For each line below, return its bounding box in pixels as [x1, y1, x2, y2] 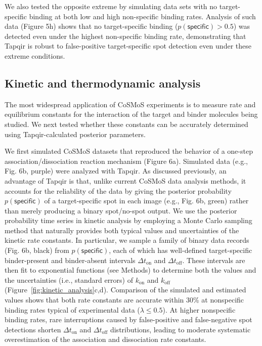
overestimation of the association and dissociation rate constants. [5, 334, 206, 344]
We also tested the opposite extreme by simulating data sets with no [5, 1, 217, 11]
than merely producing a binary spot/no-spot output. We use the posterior [5, 205, 237, 215]
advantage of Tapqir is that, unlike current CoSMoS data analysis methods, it [5, 175, 246, 186]
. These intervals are [182, 254, 245, 265]
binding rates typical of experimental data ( [5, 304, 140, 315]
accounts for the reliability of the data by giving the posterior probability [5, 185, 232, 196]
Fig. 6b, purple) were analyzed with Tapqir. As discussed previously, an [5, 165, 227, 176]
